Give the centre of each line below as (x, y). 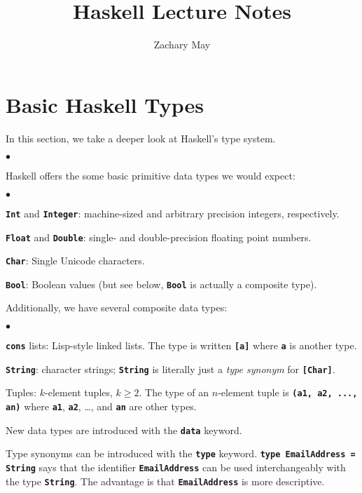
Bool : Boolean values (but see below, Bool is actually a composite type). (161, 284)
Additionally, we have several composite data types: (117, 308)
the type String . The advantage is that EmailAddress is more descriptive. (165, 481)
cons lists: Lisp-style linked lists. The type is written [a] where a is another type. (181, 345)
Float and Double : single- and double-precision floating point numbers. (159, 237)
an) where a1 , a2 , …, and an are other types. (101, 406)
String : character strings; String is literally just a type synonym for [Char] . (170, 369)
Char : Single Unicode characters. (75, 261)
